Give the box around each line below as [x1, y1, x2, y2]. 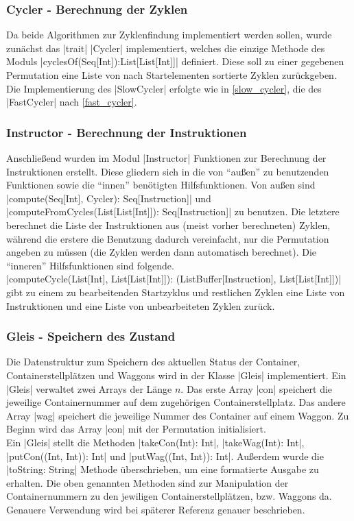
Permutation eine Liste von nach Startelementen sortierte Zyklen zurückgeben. [6, 68, 337, 82]
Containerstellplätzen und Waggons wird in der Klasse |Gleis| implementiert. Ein [6, 367, 346, 382]
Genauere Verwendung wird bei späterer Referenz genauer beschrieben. [6, 502, 305, 516]
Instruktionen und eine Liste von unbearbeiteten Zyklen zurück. [6, 298, 275, 313]
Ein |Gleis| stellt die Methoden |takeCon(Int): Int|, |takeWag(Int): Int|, [6, 435, 305, 449]
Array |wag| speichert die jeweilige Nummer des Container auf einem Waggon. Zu [6, 408, 349, 422]
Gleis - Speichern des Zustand [6, 328, 176, 345]
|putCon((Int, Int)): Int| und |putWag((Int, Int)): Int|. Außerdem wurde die [6, 448, 324, 463]
